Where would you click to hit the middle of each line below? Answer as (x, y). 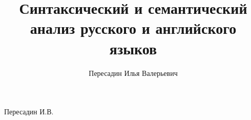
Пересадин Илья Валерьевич (133, 73)
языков (133, 48)
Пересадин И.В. (29, 112)
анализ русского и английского (133, 28)
